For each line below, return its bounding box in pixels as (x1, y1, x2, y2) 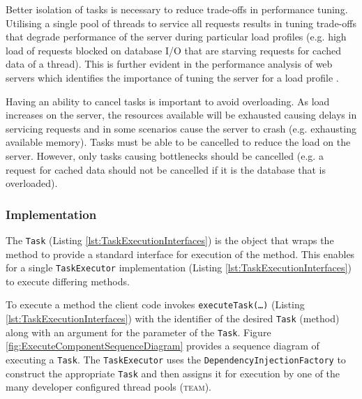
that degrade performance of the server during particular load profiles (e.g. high (6, 29, 347, 44)
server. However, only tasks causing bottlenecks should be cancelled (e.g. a (6, 148, 324, 163)
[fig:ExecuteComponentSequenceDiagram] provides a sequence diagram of (6, 338, 319, 353)
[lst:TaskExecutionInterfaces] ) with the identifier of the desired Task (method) (6, 311, 340, 326)
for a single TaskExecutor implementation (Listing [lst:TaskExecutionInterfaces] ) (6, 260, 352, 275)
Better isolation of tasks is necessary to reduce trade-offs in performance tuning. (6, 2, 348, 16)
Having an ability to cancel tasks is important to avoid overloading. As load (6, 93, 330, 108)
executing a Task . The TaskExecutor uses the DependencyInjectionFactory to (6, 352, 346, 366)
